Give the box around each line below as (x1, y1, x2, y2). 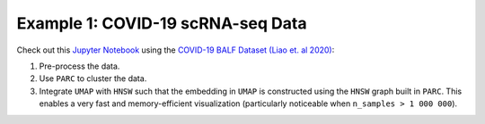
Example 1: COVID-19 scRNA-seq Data (16, 13, 307, 33)
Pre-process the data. (39, 61, 120, 71)
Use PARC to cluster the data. (39, 73, 147, 84)
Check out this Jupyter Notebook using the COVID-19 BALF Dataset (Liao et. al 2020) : (16, 45, 335, 55)
